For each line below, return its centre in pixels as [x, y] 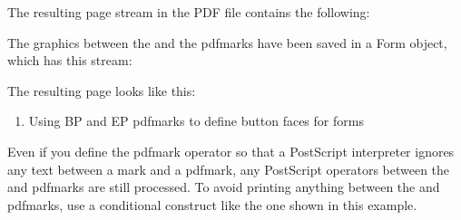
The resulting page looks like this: [102, 90]
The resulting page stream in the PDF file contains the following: [189, 12]
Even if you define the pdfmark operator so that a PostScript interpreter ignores [231, 151]
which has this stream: [70, 60]
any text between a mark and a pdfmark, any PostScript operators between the [229, 169]
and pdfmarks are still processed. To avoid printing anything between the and [224, 187]
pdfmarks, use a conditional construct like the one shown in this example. [212, 204]
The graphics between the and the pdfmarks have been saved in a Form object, [227, 42]
